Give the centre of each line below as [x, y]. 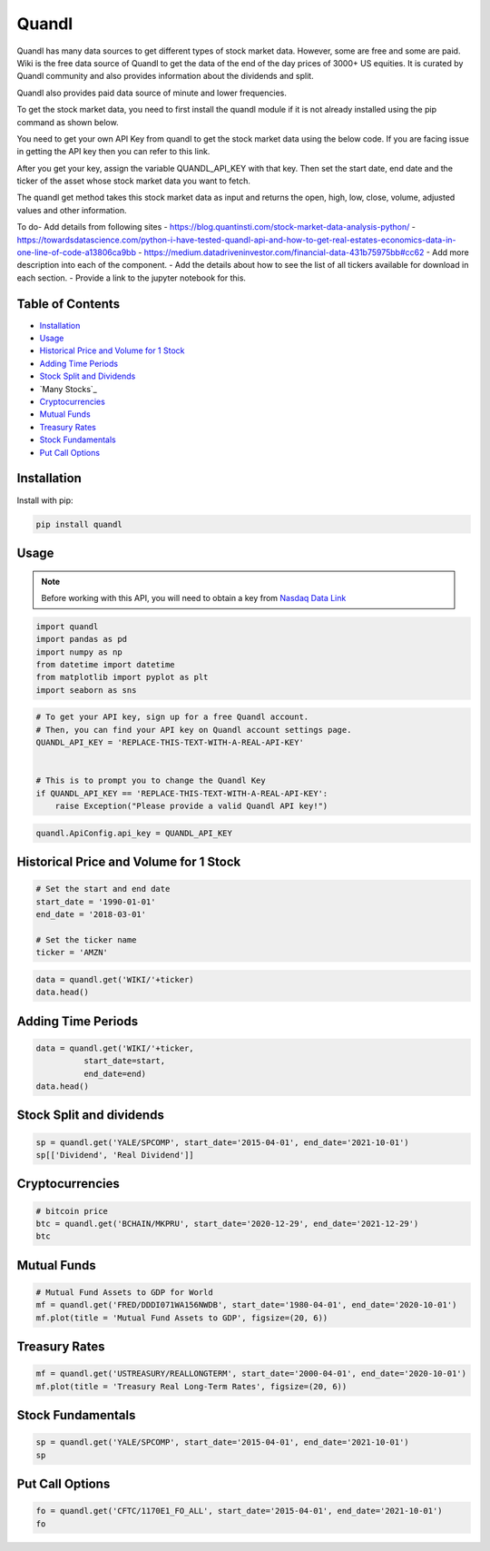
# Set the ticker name [86, 939]
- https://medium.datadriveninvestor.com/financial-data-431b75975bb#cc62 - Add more [303, 252]
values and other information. [72, 210]
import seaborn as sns [86, 690]
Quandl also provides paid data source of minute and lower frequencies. [152, 93]
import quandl [67, 626]
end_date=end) [115, 1073]
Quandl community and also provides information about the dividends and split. [165, 76]
